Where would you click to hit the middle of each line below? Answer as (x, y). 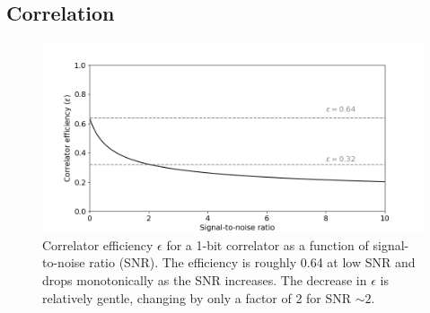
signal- (391, 244)
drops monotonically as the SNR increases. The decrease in (205, 279)
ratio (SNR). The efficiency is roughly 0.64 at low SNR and (252, 262)
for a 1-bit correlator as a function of (268, 244)
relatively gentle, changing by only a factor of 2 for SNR (197, 297)
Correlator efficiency (98, 244)
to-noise (64, 262)
